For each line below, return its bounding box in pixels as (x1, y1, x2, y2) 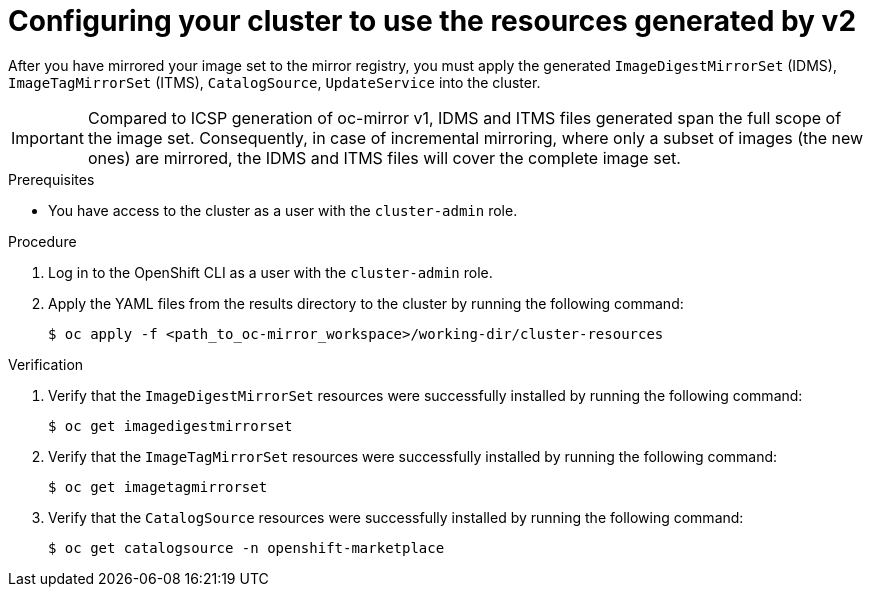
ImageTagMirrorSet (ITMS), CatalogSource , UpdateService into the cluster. (8, 73, 541, 91)
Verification (8, 355, 84, 373)
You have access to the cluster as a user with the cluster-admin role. (48, 201, 518, 219)
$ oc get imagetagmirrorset (48, 478, 268, 495)
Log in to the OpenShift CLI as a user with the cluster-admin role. (48, 263, 493, 281)
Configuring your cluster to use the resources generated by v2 (8, 4, 857, 38)
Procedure (8, 232, 77, 250)
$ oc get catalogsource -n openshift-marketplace (48, 539, 445, 556)
